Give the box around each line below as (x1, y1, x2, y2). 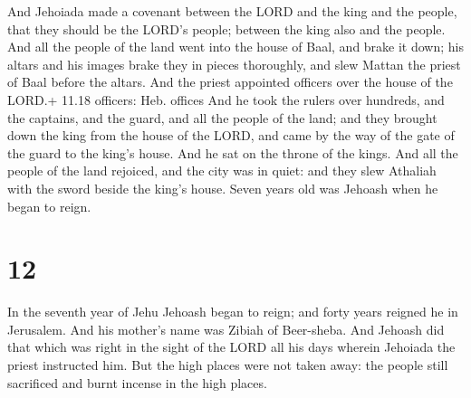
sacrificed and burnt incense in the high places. (7, 373, 267, 392)
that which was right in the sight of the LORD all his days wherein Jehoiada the (7, 337, 456, 356)
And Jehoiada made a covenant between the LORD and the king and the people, (7, 2, 457, 20)
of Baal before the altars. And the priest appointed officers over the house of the (7, 72, 453, 91)
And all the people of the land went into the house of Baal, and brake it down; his (7, 37, 465, 56)
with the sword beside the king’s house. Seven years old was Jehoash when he (7, 178, 438, 197)
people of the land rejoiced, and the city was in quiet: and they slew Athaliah (7, 161, 437, 180)
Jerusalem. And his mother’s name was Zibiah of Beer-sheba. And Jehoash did (7, 319, 445, 338)
